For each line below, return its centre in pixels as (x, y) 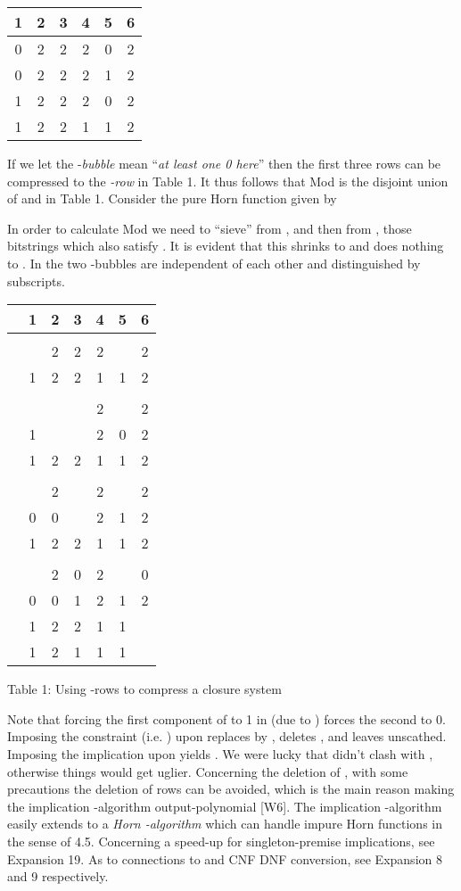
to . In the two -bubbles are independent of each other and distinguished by (214, 263)
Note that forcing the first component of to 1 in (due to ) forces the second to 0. (226, 718)
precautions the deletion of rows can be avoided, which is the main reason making (231, 789)
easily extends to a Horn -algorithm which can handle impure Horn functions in (225, 824)
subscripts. (36, 280)
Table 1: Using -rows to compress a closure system (144, 689)
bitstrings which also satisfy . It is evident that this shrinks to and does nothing (226, 246)
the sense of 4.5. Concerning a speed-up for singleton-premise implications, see (221, 841)
